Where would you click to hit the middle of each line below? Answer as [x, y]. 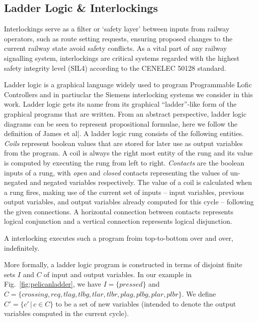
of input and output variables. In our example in [118, 274]
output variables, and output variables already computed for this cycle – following [129, 202]
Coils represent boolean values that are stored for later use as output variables [124, 143]
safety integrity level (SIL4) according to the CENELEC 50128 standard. [115, 68]
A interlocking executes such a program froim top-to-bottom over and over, [119, 238]
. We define [199, 294]
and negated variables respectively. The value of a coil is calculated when [141, 182]
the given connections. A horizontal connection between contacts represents [119, 211]
